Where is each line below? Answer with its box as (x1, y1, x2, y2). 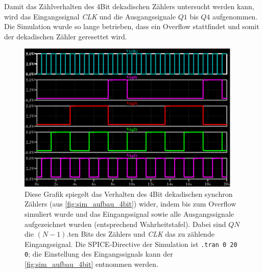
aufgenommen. (212, 11, 258, 21)
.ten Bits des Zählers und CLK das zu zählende (66, 229, 214, 239)
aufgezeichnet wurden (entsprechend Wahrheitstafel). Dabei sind (25, 218, 226, 229)
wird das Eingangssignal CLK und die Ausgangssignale (4, 11, 176, 21)
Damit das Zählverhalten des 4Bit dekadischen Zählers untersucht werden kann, (4, 1, 254, 11)
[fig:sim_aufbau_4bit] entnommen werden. (25, 259, 158, 269)
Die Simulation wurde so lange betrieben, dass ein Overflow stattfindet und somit (4, 21, 259, 32)
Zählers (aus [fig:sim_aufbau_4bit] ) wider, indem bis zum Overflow (25, 198, 236, 209)
